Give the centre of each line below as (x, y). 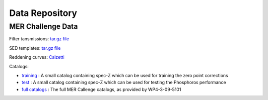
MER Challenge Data (43, 26)
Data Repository (43, 13)
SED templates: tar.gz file (35, 48)
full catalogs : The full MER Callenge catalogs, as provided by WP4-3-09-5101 (101, 89)
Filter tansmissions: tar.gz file (39, 39)
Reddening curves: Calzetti (37, 57)
